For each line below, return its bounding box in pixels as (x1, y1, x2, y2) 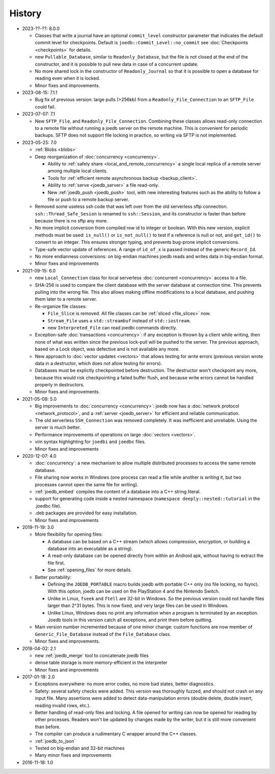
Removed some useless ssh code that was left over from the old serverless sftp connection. (35, 204, 228, 210)
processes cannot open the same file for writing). (35, 481, 139, 487)
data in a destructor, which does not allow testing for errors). (35, 360, 162, 366)
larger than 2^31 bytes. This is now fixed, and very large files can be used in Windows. (47, 602, 229, 609)
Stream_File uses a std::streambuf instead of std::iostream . (47, 317, 191, 323)
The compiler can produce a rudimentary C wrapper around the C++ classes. (35, 731, 197, 737)
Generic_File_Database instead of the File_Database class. (35, 631, 172, 637)
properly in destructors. (35, 382, 85, 388)
